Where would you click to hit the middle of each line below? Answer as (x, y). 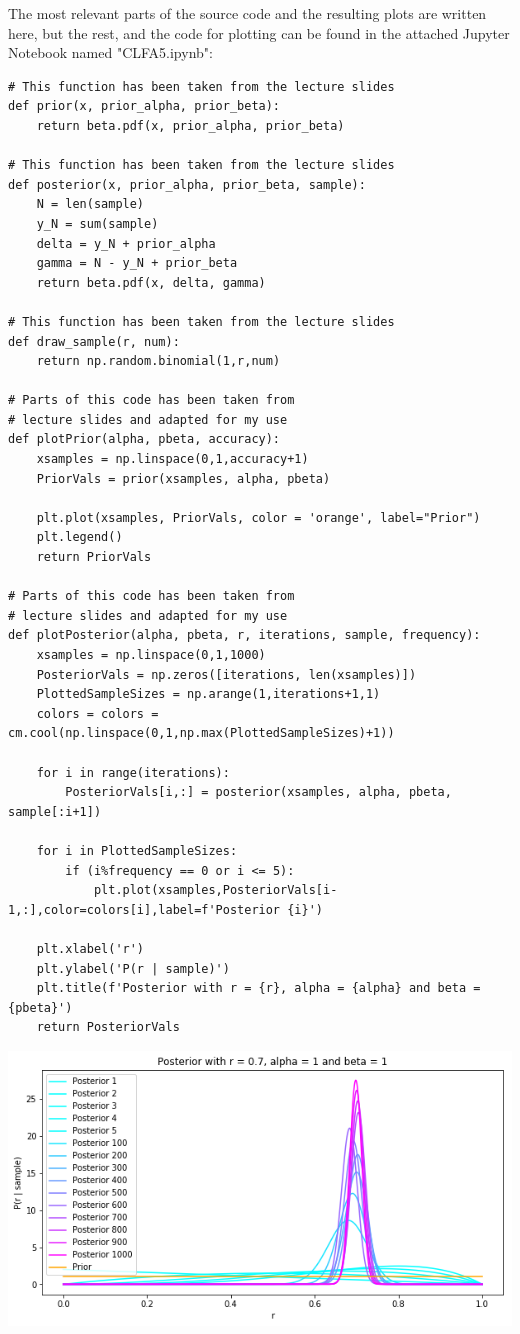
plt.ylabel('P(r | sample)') (133, 968)
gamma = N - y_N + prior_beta (137, 263)
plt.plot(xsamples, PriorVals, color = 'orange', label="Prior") (258, 517)
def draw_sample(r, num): (94, 341)
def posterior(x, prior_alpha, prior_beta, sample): (187, 184)
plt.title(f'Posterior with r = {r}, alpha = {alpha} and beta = (258, 988)
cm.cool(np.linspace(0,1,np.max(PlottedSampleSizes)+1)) (201, 733)
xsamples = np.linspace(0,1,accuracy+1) (172, 459)
